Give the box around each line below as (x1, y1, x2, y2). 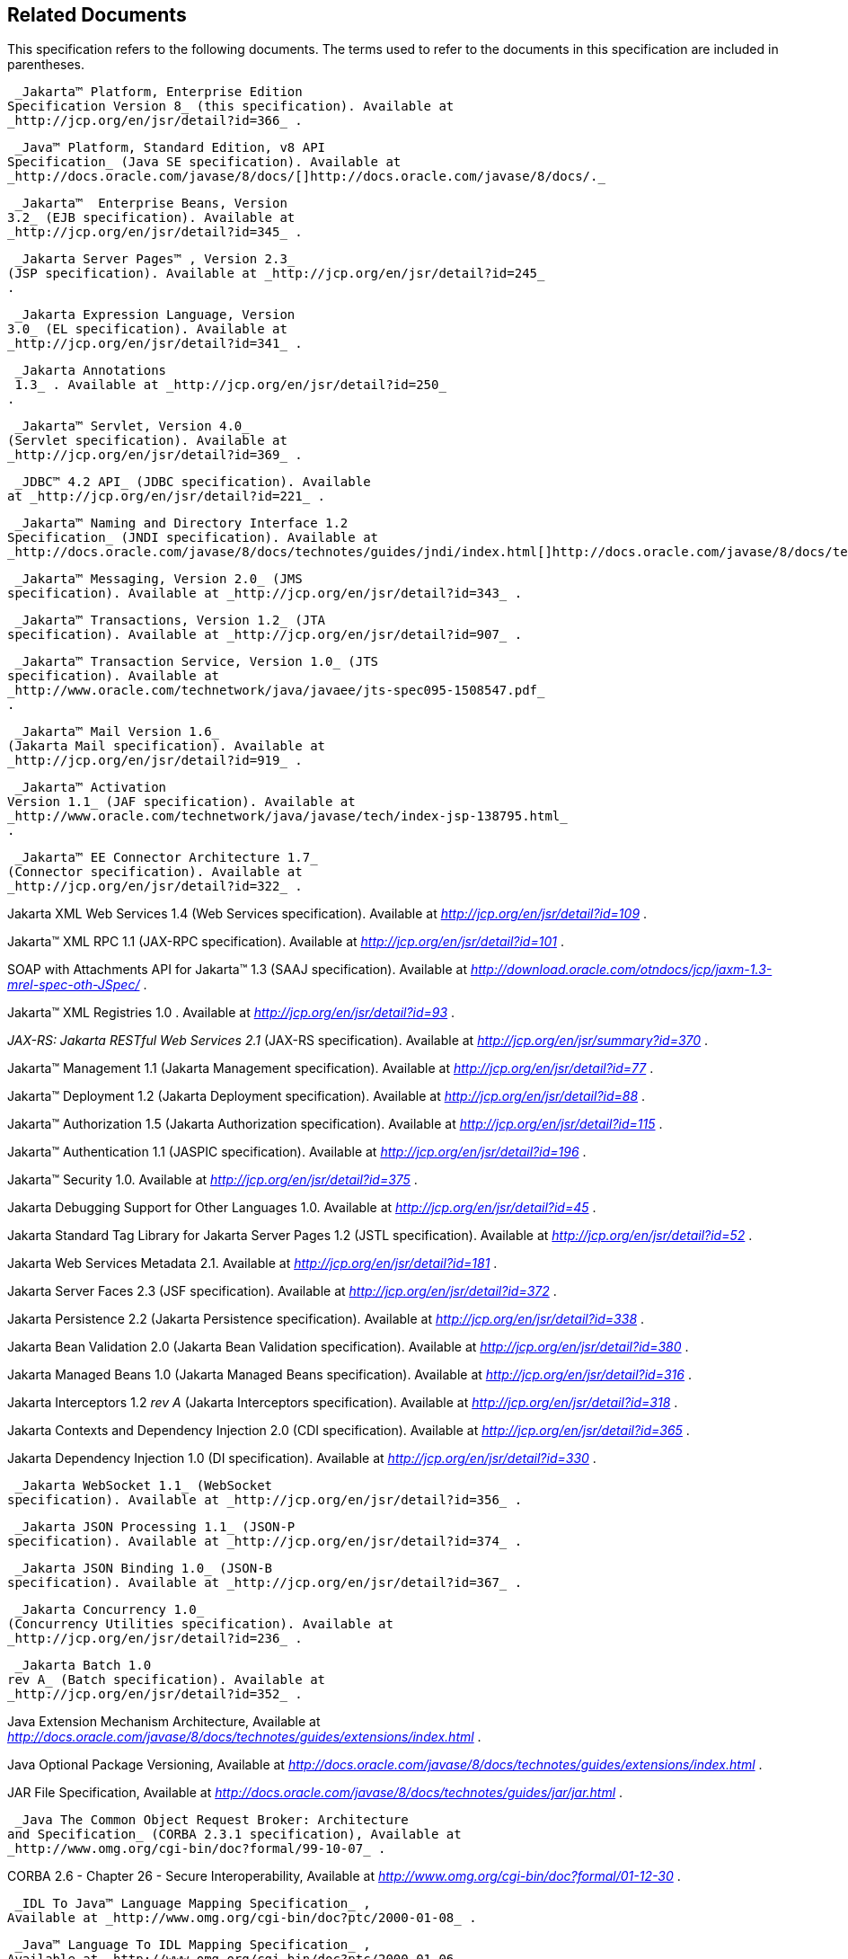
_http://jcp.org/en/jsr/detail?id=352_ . (7, 1687, 303, 1702)
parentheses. (7, 57, 85, 73)
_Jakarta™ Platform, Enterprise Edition (14, 84, 303, 100)
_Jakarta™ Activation (14, 780, 167, 795)
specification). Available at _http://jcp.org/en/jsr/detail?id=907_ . (7, 627, 523, 643)
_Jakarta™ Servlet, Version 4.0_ (14, 419, 250, 434)
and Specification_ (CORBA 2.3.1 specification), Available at (7, 1827, 462, 1842)
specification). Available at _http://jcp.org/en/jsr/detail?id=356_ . (7, 1493, 523, 1508)
